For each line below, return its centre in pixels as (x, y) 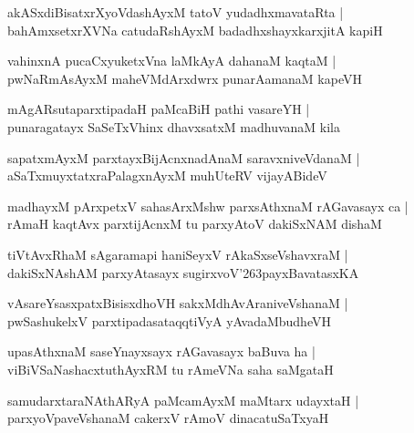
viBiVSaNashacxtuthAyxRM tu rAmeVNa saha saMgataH (171, 369)
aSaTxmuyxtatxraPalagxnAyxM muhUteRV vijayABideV (167, 175)
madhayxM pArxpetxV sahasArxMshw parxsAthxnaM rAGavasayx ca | (208, 206)
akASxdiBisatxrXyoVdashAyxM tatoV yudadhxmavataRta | (176, 12)
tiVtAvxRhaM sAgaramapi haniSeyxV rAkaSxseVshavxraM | (178, 254)
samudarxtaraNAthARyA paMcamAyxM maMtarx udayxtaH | (183, 400)
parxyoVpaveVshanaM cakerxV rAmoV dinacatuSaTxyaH (168, 418)
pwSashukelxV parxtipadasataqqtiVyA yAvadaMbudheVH (169, 320)
